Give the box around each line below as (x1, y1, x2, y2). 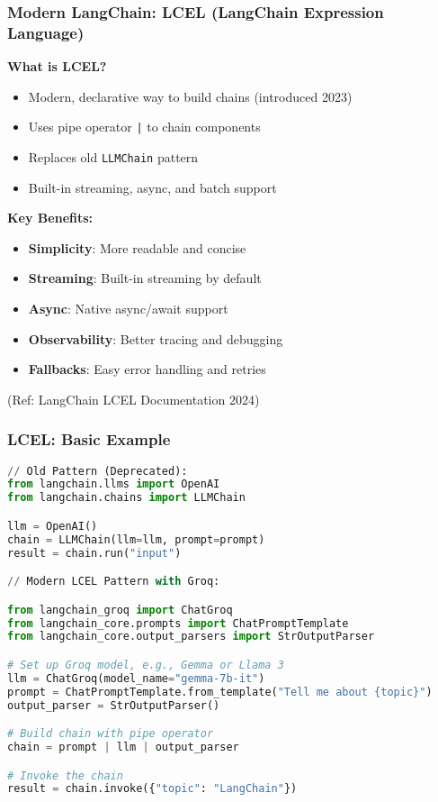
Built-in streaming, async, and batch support (28, 178, 277, 196)
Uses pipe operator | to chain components (28, 117, 261, 136)
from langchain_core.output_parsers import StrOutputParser (7, 630, 375, 643)
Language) (7, 21, 85, 43)
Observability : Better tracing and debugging (28, 329, 283, 348)
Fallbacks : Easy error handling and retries (28, 360, 266, 378)
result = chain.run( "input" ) (7, 546, 182, 560)
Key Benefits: (7, 208, 94, 227)
